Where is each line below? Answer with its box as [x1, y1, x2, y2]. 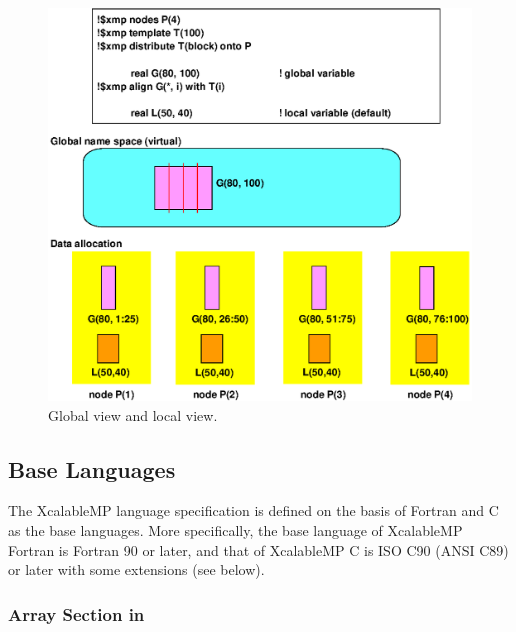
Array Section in [8, 601, 145, 626]
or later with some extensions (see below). [8, 559, 265, 580]
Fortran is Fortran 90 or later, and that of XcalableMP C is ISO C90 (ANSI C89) [8, 539, 509, 560]
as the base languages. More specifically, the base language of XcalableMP [8, 519, 463, 540]
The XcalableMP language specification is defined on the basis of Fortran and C [8, 500, 499, 521]
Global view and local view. [48, 404, 218, 425]
